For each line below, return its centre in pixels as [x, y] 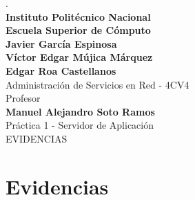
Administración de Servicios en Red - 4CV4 [97, 84]
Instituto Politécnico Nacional [78, 16]
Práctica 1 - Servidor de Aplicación [80, 125]
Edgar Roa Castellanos [61, 70]
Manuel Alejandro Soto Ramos [80, 111]
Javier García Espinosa [61, 43]
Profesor [23, 98]
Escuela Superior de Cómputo [78, 30]
